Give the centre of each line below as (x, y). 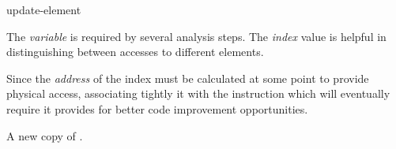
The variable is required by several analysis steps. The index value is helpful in (196, 36)
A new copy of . (45, 135)
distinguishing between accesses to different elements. (135, 52)
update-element (44, 9)
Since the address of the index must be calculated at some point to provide (188, 78)
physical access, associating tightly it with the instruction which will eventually (198, 93)
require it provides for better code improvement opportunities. (157, 108)
